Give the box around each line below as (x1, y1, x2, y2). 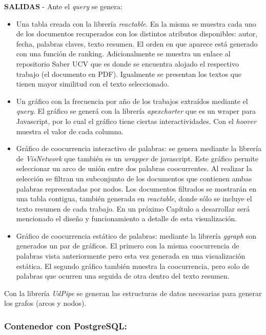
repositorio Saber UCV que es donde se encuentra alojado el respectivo (16, 58, 239, 69)
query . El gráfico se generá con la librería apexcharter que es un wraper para (16, 106, 256, 116)
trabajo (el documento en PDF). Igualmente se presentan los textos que (16, 68, 242, 79)
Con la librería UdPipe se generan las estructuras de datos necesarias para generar (4, 287, 262, 298)
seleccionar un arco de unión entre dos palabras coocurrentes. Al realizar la (16, 163, 252, 174)
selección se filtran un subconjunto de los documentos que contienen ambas (16, 173, 252, 183)
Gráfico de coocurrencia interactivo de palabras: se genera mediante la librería (16, 143, 261, 154)
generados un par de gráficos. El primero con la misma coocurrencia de (16, 240, 239, 251)
